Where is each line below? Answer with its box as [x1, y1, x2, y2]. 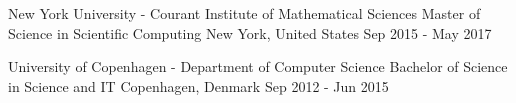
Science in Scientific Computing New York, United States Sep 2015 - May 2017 [8, 22, 492, 43]
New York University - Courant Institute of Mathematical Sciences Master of [8, 3, 481, 23]
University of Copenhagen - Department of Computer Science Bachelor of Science [8, 56, 508, 77]
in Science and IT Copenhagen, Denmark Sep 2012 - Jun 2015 [8, 75, 389, 96]
